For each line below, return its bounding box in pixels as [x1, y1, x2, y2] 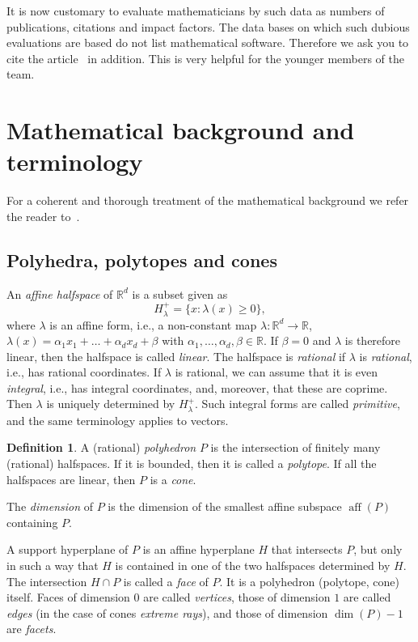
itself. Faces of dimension [6, 589, 130, 606]
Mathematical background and [6, 113, 355, 147]
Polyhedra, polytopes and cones [6, 247, 277, 272]
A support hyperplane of [6, 541, 129, 558]
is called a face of [123, 572, 209, 589]
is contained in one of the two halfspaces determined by [115, 557, 391, 574]
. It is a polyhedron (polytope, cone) [219, 572, 400, 589]
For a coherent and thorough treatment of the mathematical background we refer [6, 192, 409, 209]
